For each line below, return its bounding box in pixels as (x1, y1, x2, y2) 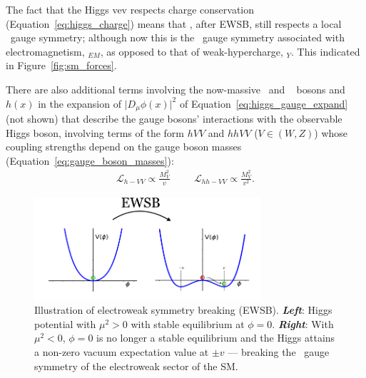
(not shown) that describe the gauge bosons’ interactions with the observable (6, 111, 342, 126)
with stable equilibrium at (131, 316, 245, 331)
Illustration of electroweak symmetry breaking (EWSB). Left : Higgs (34, 302, 332, 317)
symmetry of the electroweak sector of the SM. (34, 358, 238, 373)
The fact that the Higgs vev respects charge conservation (6, 2, 255, 16)
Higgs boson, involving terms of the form (6, 125, 184, 140)
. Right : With (272, 316, 334, 331)
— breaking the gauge (228, 344, 330, 359)
